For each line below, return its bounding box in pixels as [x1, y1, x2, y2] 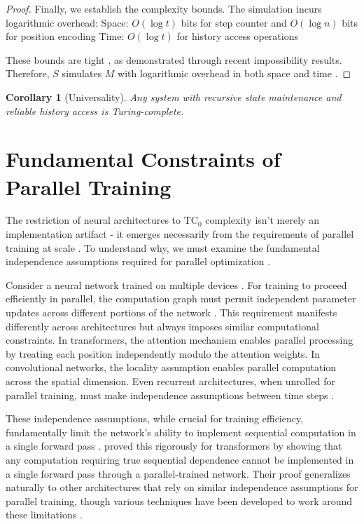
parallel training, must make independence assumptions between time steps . [6, 387, 335, 402]
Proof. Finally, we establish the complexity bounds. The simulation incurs [6, 1, 322, 15]
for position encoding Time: [6, 29, 125, 43]
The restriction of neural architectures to [6, 213, 181, 227]
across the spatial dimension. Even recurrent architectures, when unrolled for [6, 374, 336, 388]
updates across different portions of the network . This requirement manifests [6, 305, 337, 320]
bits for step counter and [181, 15, 287, 29]
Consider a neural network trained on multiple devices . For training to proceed [6, 277, 347, 292]
